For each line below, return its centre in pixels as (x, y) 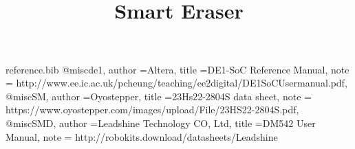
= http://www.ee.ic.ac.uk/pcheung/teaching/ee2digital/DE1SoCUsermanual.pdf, (176, 83)
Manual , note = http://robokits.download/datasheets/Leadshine (142, 136)
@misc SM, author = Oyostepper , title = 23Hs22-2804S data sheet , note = (159, 96)
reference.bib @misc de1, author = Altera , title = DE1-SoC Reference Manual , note (177, 69)
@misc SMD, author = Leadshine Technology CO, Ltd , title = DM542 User (161, 123)
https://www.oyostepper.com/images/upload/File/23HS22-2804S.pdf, (152, 110)
